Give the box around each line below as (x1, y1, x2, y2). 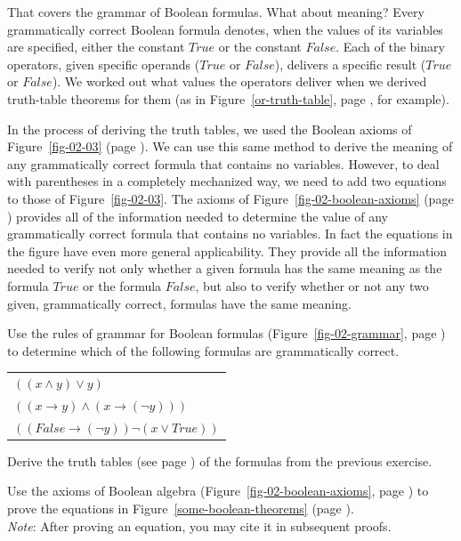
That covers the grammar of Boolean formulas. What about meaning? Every (7, 3, 425, 20)
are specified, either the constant (7, 37, 185, 56)
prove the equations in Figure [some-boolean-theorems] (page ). (7, 499, 354, 517)
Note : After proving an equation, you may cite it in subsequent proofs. (7, 516, 392, 535)
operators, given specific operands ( (7, 54, 200, 73)
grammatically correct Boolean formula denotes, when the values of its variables (7, 20, 443, 38)
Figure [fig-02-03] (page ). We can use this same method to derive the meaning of (7, 137, 453, 156)
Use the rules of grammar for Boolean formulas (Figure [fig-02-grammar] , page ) (7, 324, 446, 343)
